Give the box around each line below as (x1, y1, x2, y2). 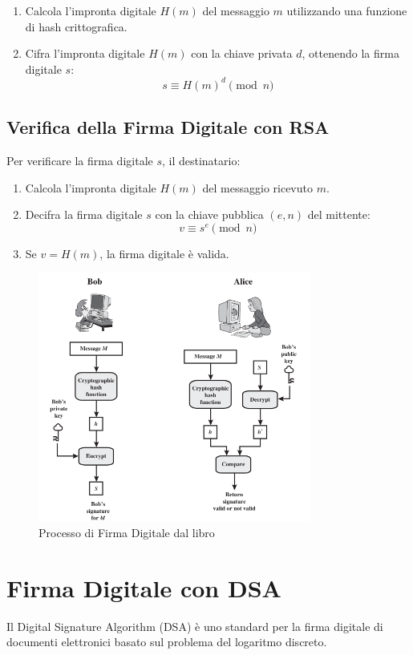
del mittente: (307, 206, 370, 223)
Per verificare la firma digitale (6, 152, 153, 169)
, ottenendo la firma (302, 45, 399, 62)
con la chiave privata (191, 45, 293, 62)
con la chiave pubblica (155, 206, 264, 223)
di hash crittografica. (25, 18, 128, 34)
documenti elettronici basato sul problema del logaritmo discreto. (6, 633, 327, 650)
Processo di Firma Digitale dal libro (38, 524, 215, 541)
